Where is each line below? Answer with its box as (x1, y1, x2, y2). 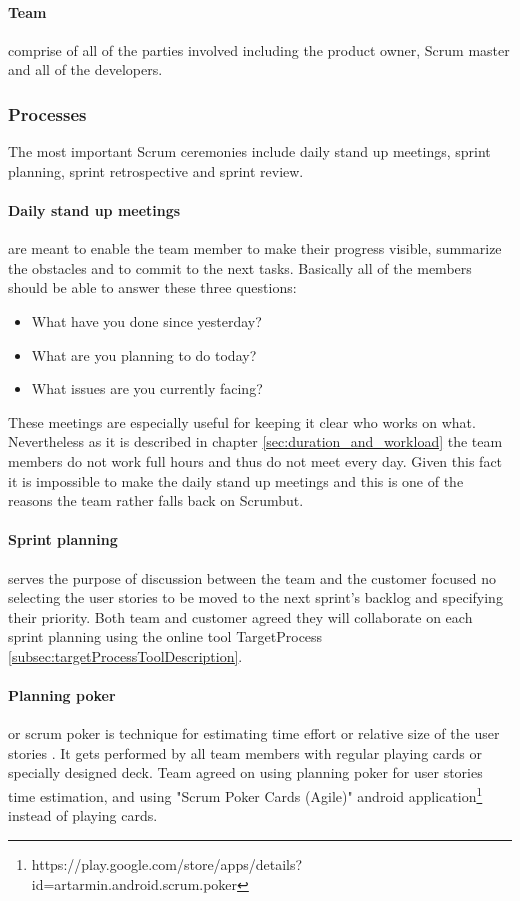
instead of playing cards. (8, 805, 158, 826)
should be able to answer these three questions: (8, 277, 297, 298)
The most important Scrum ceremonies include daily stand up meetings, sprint (8, 141, 491, 162)
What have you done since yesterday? (31, 310, 262, 331)
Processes (8, 101, 87, 126)
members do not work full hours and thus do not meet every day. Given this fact (8, 450, 503, 471)
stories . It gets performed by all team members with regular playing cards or (8, 742, 482, 763)
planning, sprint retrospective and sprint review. (8, 160, 304, 181)
